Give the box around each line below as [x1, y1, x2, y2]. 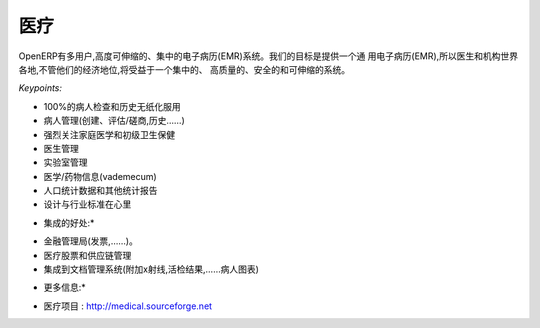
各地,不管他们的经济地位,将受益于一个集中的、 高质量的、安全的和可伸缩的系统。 [18, 63, 351, 75]
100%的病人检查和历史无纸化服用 [43, 100, 182, 112]
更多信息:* [43, 281, 87, 294]
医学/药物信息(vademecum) [43, 170, 157, 182]
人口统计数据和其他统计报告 [43, 185, 158, 197]
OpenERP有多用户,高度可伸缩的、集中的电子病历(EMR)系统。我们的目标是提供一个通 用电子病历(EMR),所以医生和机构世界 [18, 50, 519, 62]
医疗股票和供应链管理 [43, 249, 132, 261]
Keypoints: [18, 82, 63, 94]
